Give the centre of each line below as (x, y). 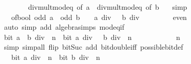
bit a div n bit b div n (55, 57)
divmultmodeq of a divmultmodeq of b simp (108, 7)
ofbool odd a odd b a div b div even (99, 17)
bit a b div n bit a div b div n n (92, 37)
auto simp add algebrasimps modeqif (64, 27)
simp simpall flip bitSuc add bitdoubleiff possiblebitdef (93, 47)
